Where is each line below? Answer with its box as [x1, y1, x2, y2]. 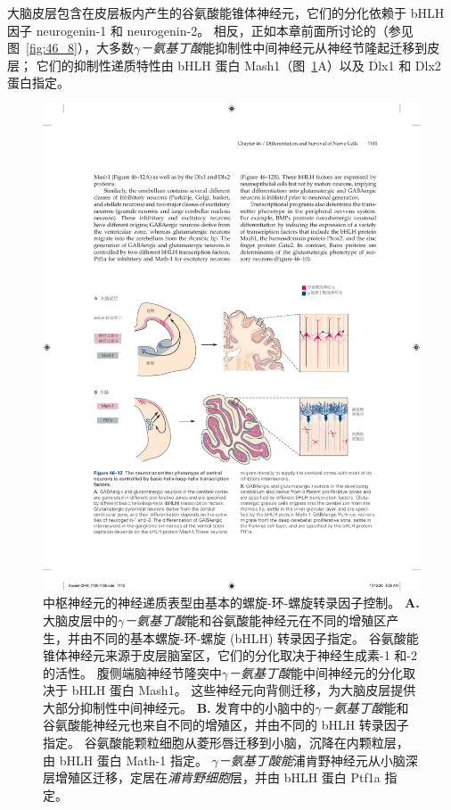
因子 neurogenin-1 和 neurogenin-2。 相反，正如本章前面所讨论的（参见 [7, 21, 414, 39]
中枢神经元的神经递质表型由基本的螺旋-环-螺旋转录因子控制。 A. [43, 593, 420, 612]
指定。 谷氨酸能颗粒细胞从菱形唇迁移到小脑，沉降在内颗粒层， [43, 733, 409, 752]
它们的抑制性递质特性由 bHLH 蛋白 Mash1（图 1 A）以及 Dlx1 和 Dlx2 [36, 55, 441, 74]
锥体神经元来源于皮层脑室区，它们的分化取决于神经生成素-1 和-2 [43, 646, 417, 665]
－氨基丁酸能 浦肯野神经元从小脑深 [217, 750, 418, 769]
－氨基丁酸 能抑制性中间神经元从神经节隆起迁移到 [140, 38, 428, 57]
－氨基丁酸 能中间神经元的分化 [227, 663, 403, 682]
